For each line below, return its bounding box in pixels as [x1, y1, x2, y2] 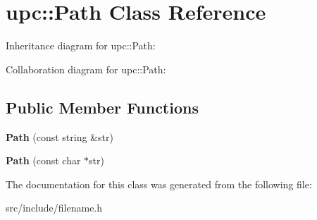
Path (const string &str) [6, 129, 113, 144]
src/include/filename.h [6, 200, 103, 215]
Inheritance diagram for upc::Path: [6, 38, 156, 53]
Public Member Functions [6, 96, 199, 118]
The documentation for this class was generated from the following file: [6, 176, 312, 191]
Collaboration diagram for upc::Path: [6, 61, 166, 76]
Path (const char [6, 153, 81, 168]
